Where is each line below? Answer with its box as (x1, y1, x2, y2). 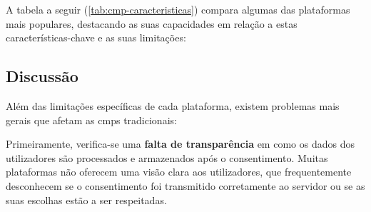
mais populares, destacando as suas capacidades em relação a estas (6, 16, 298, 31)
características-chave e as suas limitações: (6, 30, 186, 45)
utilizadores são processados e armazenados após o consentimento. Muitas (6, 150, 328, 165)
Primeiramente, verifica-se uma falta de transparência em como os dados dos (6, 136, 355, 151)
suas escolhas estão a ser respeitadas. (6, 192, 167, 207)
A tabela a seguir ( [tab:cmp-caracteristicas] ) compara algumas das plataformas (6, 2, 350, 16)
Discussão (6, 65, 78, 87)
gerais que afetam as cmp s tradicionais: (6, 112, 177, 127)
